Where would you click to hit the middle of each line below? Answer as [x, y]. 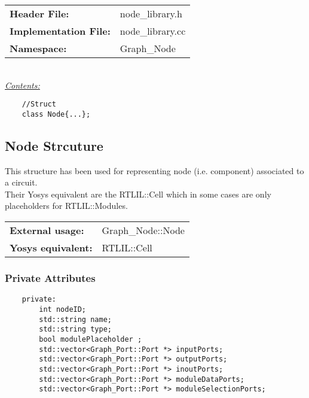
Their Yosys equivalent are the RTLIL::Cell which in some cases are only [138, 194]
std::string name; [75, 319]
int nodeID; [63, 309]
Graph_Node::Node [143, 230]
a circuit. [21, 182]
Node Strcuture [54, 145]
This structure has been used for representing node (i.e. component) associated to [154, 170]
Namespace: [38, 48]
